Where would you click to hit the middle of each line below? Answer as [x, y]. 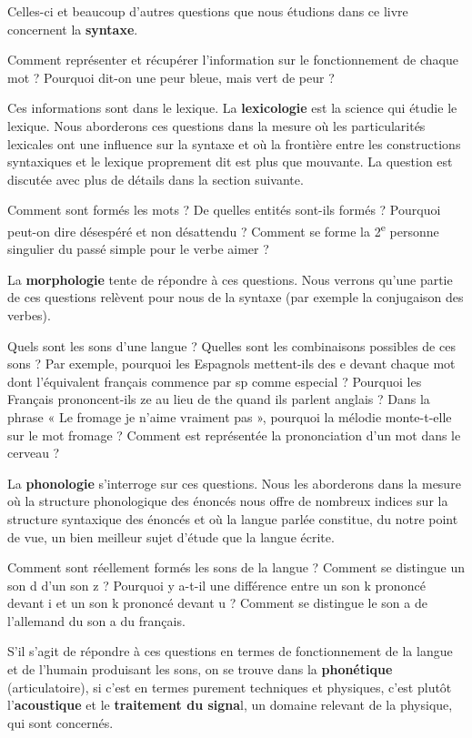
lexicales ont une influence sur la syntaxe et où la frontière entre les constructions [234, 143]
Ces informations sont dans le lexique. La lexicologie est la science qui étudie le [232, 108]
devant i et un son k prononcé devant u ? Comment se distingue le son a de [217, 603]
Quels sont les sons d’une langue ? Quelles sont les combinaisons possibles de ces [231, 345]
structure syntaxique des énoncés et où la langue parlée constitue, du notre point [233, 518]
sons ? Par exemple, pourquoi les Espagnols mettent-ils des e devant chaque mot [231, 364]
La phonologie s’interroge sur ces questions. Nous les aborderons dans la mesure [234, 483]
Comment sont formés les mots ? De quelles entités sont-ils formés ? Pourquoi [224, 210]
